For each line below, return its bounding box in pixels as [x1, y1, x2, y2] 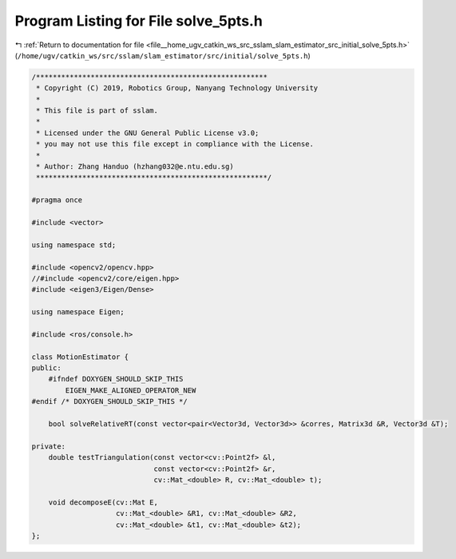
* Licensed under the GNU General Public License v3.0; [36, 128, 260, 138]
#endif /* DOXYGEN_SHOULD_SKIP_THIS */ [31, 397, 188, 406]
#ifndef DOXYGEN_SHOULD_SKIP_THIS [48, 374, 184, 384]
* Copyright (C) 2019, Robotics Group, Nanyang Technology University [36, 84, 319, 93]
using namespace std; [31, 240, 117, 250]
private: [31, 441, 66, 451]
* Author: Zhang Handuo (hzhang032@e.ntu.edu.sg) [36, 162, 235, 171]
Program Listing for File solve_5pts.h [14, 12, 263, 30]
